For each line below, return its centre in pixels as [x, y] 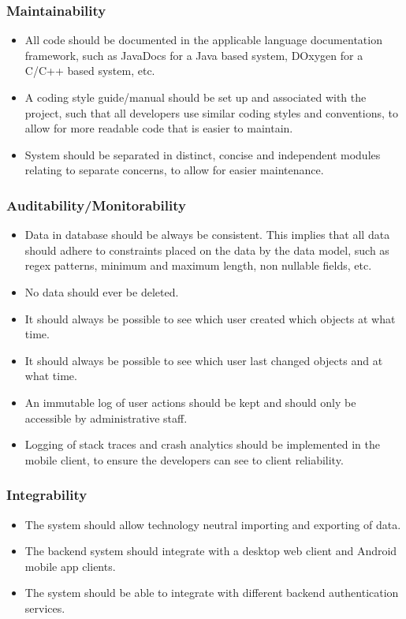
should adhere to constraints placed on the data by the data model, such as [207, 250]
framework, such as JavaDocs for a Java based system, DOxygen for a [194, 55]
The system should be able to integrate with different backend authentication [212, 593]
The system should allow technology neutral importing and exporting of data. [213, 524]
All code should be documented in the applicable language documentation [203, 40]
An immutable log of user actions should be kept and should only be [190, 402]
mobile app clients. [70, 566]
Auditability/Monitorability [96, 205]
